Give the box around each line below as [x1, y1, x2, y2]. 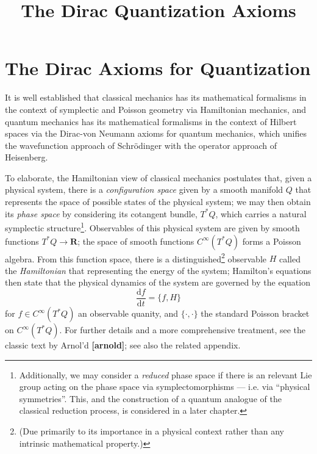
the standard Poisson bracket [201, 307, 310, 319]
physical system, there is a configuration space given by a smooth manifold [5, 183, 283, 196]
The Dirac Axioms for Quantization [5, 56, 311, 81]
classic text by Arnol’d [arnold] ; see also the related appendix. [5, 339, 241, 351]
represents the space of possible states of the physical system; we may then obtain [5, 195, 311, 208]
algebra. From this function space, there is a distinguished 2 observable [5, 250, 267, 265]
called [279, 252, 301, 265]
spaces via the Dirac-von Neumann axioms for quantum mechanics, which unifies [5, 127, 307, 140]
